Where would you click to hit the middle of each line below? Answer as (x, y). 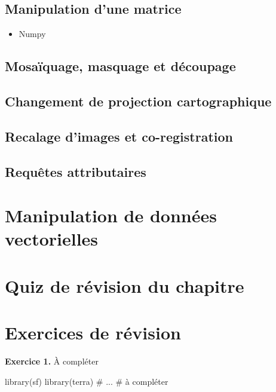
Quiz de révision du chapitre (125, 285)
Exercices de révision (93, 333)
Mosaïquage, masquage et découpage (120, 66)
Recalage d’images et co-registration (119, 136)
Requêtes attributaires (76, 171)
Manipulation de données (111, 215)
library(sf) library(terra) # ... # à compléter (87, 381)
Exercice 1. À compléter (52, 361)
